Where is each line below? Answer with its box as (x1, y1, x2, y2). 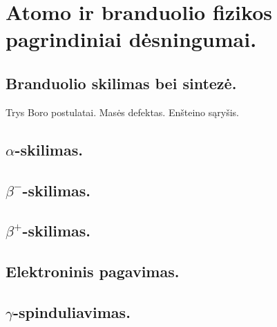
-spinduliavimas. (12, 301, 131, 322)
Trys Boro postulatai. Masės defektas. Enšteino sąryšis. (6, 104, 239, 119)
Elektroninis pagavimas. (6, 261, 180, 282)
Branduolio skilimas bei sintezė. (6, 72, 237, 93)
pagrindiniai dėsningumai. (6, 25, 257, 53)
